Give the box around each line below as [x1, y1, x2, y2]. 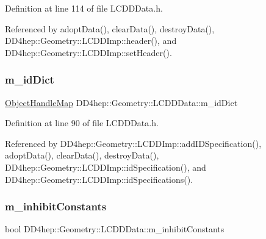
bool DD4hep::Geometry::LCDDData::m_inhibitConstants [5, 223, 225, 235]
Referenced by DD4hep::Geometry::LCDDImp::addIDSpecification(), [5, 137, 262, 149]
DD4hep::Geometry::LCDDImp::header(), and [5, 34, 177, 47]
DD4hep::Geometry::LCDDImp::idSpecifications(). [5, 173, 193, 185]
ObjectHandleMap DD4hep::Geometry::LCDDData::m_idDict [5, 96, 238, 109]
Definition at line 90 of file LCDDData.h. [5, 116, 159, 129]
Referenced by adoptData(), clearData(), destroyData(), [5, 22, 215, 35]
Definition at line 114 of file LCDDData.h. [5, 2, 163, 14]
